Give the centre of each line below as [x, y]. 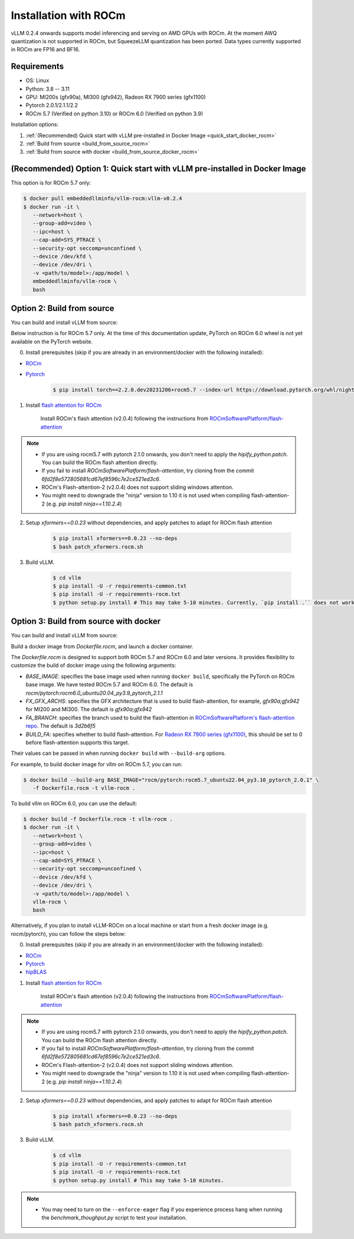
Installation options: [35, 125]
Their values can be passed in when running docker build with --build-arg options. [119, 753]
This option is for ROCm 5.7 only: [51, 183]
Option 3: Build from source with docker [86, 622]
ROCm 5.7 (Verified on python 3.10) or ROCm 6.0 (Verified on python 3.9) [114, 113]
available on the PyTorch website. [52, 341]
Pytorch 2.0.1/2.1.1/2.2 [52, 105]
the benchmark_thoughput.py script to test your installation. [114, 1218]
